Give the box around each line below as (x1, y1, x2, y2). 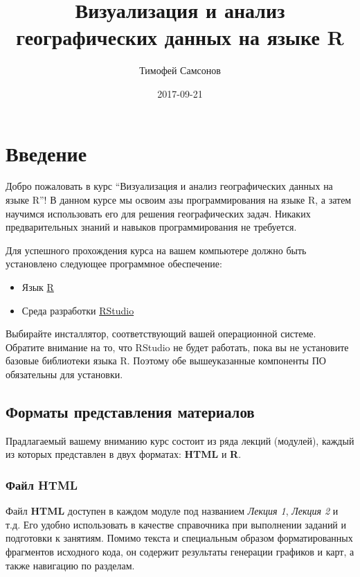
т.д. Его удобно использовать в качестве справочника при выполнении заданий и (6, 517, 347, 531)
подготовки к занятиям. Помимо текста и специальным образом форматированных (6, 531, 353, 545)
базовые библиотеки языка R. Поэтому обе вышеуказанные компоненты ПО (6, 353, 326, 368)
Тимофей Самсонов (139, 63, 221, 78)
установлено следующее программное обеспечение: (6, 256, 222, 271)
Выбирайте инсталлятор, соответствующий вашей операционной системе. (6, 326, 316, 341)
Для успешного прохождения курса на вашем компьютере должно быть (6, 242, 307, 257)
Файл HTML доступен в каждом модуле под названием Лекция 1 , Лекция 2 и (6, 504, 339, 518)
